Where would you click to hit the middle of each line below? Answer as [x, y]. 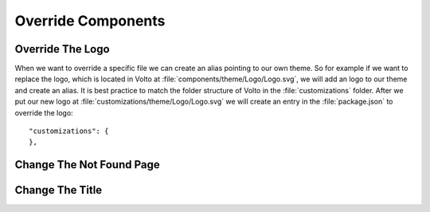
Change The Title [59, 190]
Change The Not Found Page [88, 165]
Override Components [90, 21]
